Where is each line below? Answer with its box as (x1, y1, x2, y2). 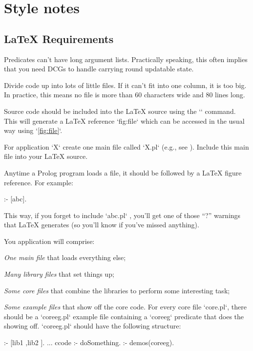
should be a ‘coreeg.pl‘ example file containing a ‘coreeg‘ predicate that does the (4, 311, 244, 321)
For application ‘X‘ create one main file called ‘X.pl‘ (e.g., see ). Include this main (4, 141, 249, 152)
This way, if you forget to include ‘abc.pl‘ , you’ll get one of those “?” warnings (4, 210, 241, 220)
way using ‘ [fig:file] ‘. (4, 125, 63, 135)
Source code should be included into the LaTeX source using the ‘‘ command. (4, 106, 236, 116)
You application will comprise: (4, 236, 95, 246)
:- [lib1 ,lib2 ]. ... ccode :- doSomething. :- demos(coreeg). (4, 337, 174, 348)
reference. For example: (4, 177, 73, 187)
